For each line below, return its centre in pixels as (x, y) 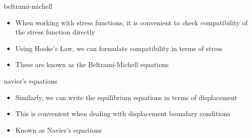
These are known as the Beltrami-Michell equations (92, 64)
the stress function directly (55, 32)
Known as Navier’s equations (59, 129)
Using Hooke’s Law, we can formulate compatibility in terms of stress (119, 48)
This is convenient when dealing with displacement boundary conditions (123, 113)
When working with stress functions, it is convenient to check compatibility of (132, 22)
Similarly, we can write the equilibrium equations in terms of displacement (126, 97)
